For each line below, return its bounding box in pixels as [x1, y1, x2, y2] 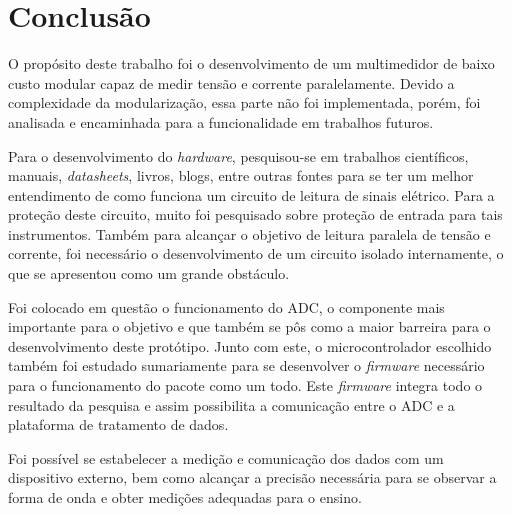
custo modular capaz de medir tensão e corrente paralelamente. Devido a [8, 72, 455, 93]
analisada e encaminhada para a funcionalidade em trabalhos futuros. [8, 111, 434, 132]
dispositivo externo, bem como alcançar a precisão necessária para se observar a [8, 467, 497, 488]
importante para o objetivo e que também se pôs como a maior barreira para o [8, 316, 491, 337]
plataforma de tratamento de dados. [8, 414, 229, 435]
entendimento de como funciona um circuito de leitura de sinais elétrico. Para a [8, 184, 495, 205]
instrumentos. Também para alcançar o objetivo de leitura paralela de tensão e [8, 223, 491, 244]
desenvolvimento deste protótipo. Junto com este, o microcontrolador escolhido [8, 335, 492, 356]
